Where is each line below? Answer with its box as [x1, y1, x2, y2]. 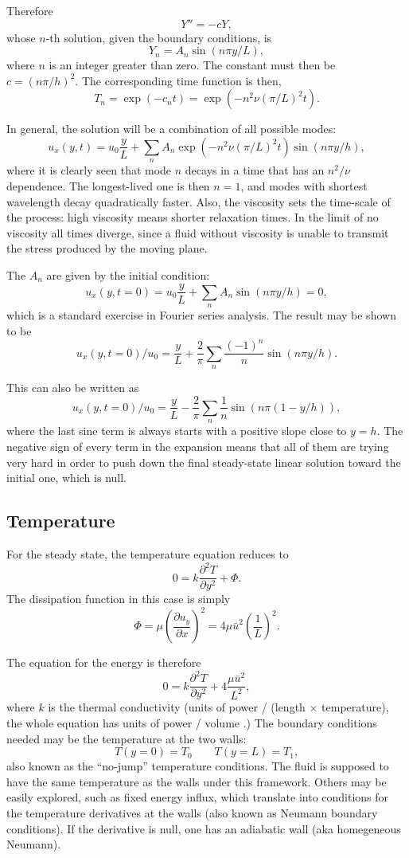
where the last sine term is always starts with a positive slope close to [6, 422, 347, 439]
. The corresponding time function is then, [75, 72, 282, 88]
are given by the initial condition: [46, 266, 210, 283]
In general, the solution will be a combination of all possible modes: [6, 120, 337, 137]
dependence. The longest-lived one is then [6, 177, 210, 194]
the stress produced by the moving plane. [6, 240, 208, 257]
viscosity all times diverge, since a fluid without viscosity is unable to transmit [6, 224, 389, 241]
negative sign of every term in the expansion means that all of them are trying [6, 437, 389, 454]
